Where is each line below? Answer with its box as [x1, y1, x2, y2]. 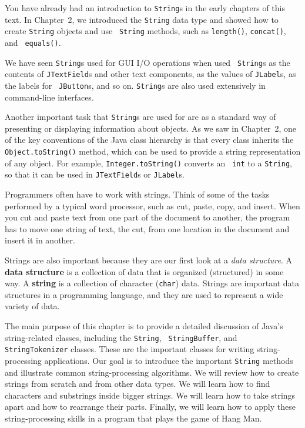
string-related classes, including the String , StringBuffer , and [5, 331, 237, 343]
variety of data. [5, 300, 60, 312]
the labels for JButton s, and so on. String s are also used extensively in [5, 79, 266, 91]
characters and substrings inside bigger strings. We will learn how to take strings [5, 389, 296, 401]
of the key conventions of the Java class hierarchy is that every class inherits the [5, 133, 294, 146]
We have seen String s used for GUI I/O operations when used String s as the [5, 56, 290, 68]
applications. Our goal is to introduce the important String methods [44, 354, 293, 366]
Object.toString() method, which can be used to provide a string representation [5, 145, 301, 158]
